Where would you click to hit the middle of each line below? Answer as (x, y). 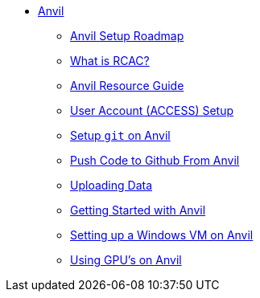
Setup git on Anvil (120, 135)
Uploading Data (111, 185)
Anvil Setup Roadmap (127, 36)
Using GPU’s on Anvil (126, 260)
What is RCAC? (110, 61)
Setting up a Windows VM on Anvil (162, 235)
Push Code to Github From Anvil (155, 160)
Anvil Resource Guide (127, 86)
